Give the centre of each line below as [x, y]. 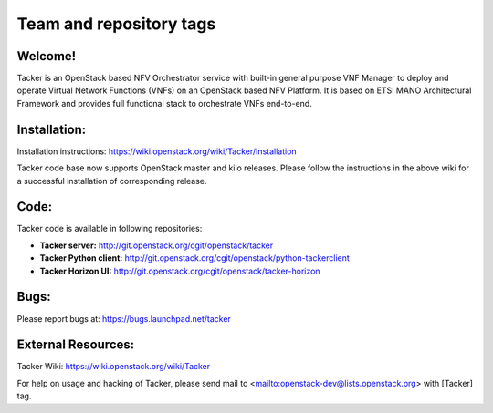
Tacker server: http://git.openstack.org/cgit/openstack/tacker [157, 245]
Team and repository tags [116, 24]
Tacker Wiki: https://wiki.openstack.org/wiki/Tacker [114, 367]
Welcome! [47, 56]
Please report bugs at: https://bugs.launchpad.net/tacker [124, 318]
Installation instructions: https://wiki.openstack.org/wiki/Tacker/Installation [157, 151]
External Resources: [76, 345]
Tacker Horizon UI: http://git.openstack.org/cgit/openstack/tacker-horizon [180, 271]
